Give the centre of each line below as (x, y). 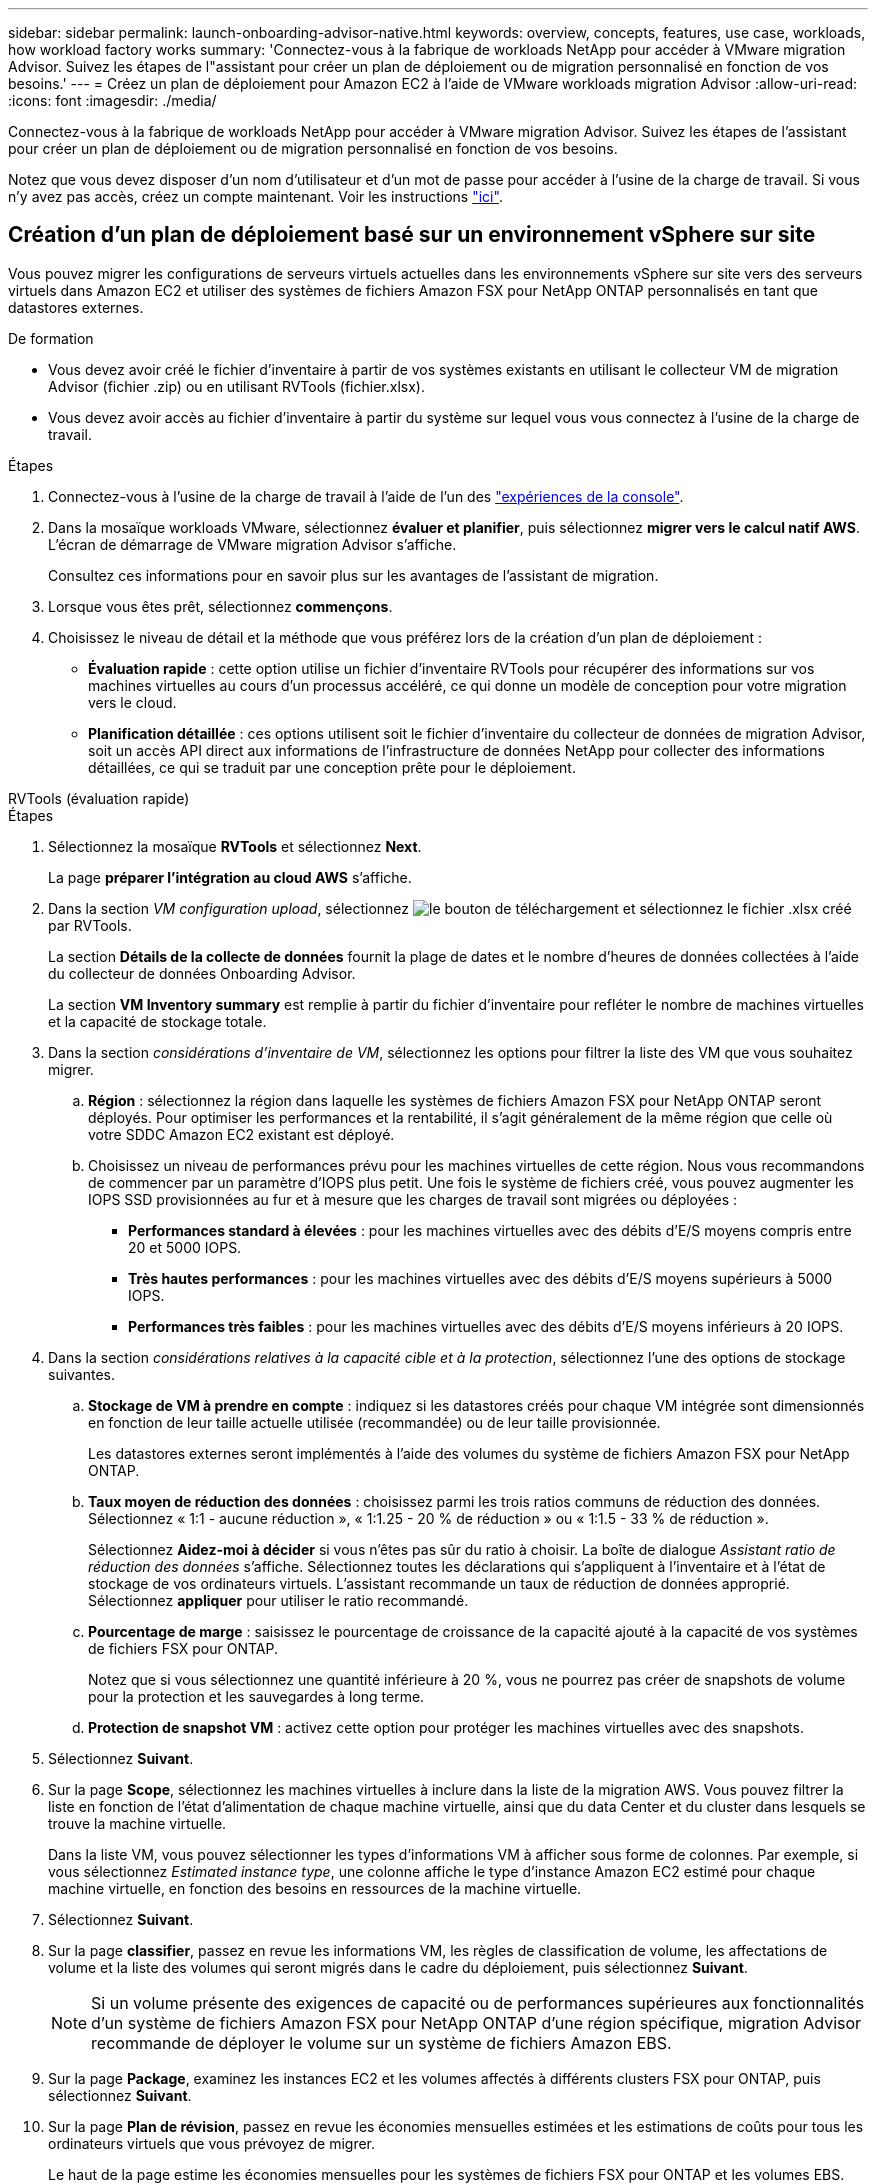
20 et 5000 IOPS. (185, 1247)
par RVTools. (90, 925)
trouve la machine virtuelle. (137, 1823)
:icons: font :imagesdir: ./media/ (112, 100)
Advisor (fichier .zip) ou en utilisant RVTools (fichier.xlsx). (236, 386)
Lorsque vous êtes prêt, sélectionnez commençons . (220, 606)
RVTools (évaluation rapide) (99, 798)
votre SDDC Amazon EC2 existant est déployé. (241, 1134)
